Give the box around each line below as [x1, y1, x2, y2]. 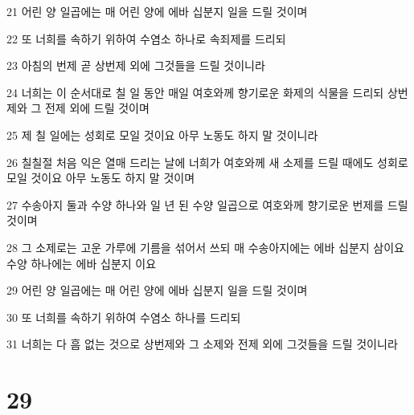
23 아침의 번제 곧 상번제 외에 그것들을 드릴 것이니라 [6, 57, 265, 74]
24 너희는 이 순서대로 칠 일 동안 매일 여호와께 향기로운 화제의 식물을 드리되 [6, 83, 384, 100]
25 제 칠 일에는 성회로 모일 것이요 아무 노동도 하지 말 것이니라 [6, 126, 318, 143]
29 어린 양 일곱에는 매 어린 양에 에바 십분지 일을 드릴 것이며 [6, 282, 308, 299]
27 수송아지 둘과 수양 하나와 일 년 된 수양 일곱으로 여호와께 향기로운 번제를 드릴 [6, 196, 408, 213]
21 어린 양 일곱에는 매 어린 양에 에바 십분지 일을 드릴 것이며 [6, 3, 308, 19]
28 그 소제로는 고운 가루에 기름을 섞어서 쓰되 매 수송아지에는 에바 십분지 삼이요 [6, 238, 404, 255]
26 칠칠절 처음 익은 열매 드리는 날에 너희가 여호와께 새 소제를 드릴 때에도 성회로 [6, 153, 408, 170]
